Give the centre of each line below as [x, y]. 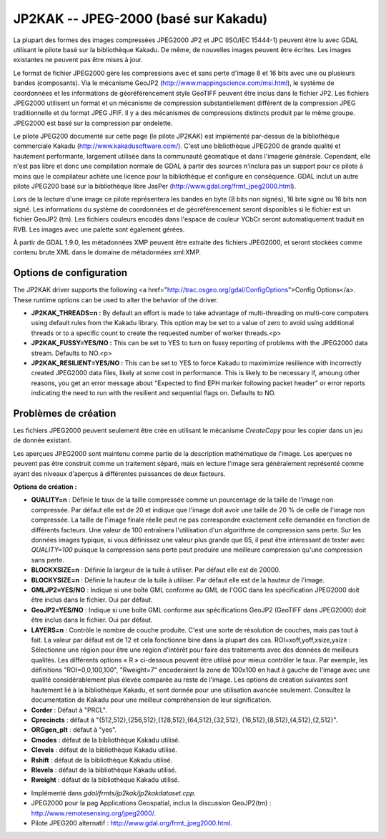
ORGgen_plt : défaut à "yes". [74, 730]
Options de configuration [70, 273]
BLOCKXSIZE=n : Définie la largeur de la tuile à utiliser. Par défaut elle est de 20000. [156, 570]
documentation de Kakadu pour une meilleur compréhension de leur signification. [151, 700]
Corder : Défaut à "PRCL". [69, 710]
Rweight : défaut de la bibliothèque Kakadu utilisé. [105, 780]
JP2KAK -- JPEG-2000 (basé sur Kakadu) [140, 19]
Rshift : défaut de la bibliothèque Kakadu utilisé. [102, 760]
